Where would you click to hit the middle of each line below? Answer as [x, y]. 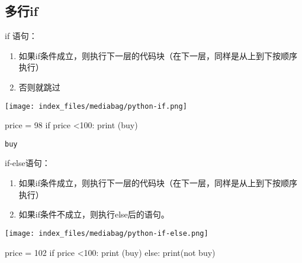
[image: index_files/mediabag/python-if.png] [96, 106]
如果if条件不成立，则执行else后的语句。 [94, 214]
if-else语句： [28, 163]
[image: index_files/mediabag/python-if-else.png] [107, 233]
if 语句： [21, 36]
